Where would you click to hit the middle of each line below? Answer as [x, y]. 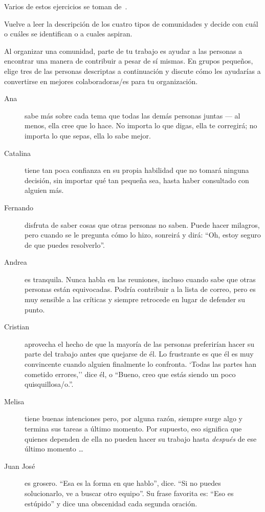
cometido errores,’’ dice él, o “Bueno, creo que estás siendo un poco [130, 374]
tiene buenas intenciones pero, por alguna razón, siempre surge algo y [134, 418]
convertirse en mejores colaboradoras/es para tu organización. [101, 81]
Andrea [16, 262]
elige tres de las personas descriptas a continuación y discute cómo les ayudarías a [132, 71]
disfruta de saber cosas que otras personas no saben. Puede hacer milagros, [142, 224]
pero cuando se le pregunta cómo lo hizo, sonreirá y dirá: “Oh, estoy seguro [143, 235]
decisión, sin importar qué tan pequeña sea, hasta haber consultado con [137, 180]
